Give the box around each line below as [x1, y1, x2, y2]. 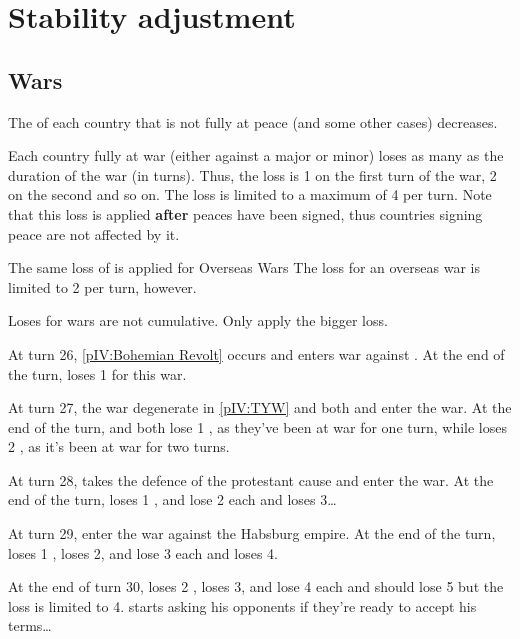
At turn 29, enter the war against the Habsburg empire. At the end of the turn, [8, 523, 496, 544]
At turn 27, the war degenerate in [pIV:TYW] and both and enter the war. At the [8, 397, 512, 418]
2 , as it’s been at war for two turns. [8, 436, 230, 457]
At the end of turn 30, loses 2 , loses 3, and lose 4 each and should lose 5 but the [8, 576, 504, 597]
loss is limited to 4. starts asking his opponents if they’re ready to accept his [8, 595, 477, 616]
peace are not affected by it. [8, 223, 180, 244]
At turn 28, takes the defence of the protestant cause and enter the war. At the [8, 469, 494, 490]
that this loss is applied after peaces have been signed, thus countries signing [8, 203, 483, 224]
